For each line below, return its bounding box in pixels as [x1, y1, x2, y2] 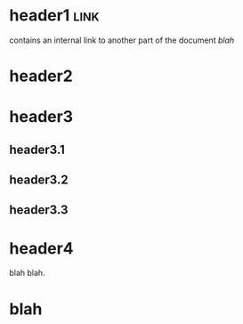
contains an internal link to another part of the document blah [9, 35, 235, 45]
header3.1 [9, 142, 65, 157]
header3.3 [9, 202, 69, 218]
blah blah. [9, 268, 46, 279]
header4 [9, 238, 74, 258]
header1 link [9, 5, 100, 26]
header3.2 [9, 173, 69, 188]
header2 [9, 66, 74, 86]
